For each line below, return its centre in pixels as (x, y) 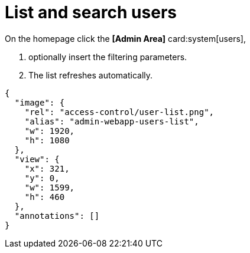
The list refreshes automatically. (91, 75)
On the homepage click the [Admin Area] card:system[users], (125, 38)
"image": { (40, 102)
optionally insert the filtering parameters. (108, 57)
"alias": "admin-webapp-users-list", (112, 121)
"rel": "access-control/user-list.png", (119, 112)
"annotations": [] (57, 216)
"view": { (37, 159)
